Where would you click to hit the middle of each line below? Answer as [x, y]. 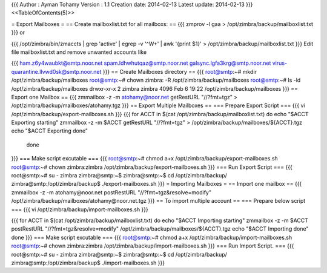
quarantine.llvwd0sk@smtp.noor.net [56, 71]
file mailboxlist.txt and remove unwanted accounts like [79, 52]
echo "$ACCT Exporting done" [49, 131]
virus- [280, 63]
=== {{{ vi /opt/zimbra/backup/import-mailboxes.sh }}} [80, 209]
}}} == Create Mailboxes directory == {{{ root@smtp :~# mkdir [180, 71]
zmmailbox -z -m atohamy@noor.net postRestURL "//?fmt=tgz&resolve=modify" [111, 192]
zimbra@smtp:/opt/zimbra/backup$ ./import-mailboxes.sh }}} [88, 263]
